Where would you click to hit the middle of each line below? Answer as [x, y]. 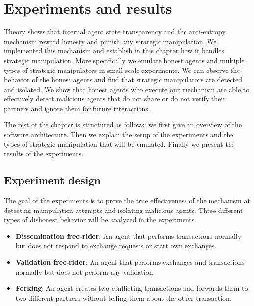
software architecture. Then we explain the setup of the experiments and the [119, 134]
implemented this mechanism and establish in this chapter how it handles [114, 51]
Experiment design [53, 180]
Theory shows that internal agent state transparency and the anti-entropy [115, 32]
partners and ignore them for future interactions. [77, 108]
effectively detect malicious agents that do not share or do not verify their [115, 99]
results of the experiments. [44, 153]
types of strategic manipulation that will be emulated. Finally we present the [119, 144]
